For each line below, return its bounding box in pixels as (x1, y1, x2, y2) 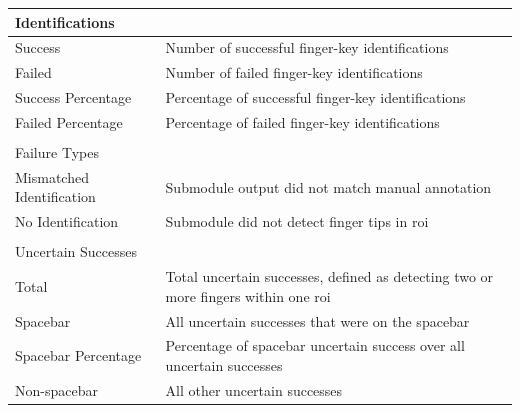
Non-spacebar (15, 379, 98, 400)
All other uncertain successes (165, 379, 343, 400)
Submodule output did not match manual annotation (165, 176, 492, 197)
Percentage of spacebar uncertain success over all (165, 335, 465, 356)
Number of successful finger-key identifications (165, 37, 449, 58)
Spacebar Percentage (15, 345, 142, 366)
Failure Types (15, 141, 99, 162)
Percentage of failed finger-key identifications (165, 111, 440, 132)
